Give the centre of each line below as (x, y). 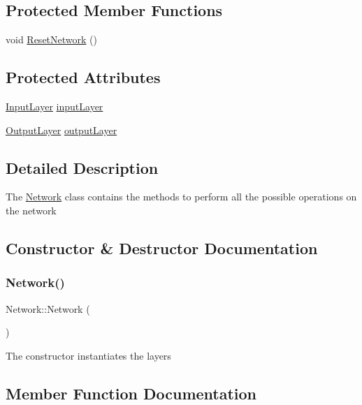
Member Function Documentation (131, 393)
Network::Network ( (48, 308)
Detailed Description (82, 167)
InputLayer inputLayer (55, 106)
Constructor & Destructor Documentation (162, 248)
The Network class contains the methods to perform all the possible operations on (181, 197)
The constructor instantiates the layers (88, 355)
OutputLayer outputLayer (61, 130)
